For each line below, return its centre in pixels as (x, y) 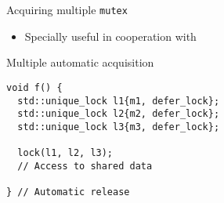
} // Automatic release (68, 192)
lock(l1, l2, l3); (65, 153)
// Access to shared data (85, 166)
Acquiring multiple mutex (67, 9)
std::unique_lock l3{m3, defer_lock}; (119, 127)
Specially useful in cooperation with (110, 36)
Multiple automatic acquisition (80, 62)
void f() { (34, 87)
